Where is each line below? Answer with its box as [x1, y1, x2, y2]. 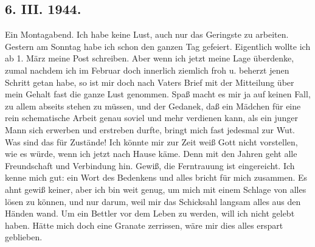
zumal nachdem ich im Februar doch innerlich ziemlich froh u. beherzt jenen [5, 63, 289, 76]
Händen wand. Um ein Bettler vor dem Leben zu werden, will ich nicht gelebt [5, 207, 295, 220]
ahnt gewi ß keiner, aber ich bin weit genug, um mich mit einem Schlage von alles [5, 183, 306, 195]
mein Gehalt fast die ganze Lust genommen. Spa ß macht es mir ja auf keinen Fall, [5, 88, 311, 100]
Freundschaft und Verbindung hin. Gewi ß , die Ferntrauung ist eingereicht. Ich [5, 159, 295, 172]
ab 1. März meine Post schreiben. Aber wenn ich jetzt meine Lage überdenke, [5, 52, 294, 64]
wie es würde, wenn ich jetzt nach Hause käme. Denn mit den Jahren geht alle [5, 147, 297, 160]
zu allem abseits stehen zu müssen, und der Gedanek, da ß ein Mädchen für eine [5, 99, 301, 112]
